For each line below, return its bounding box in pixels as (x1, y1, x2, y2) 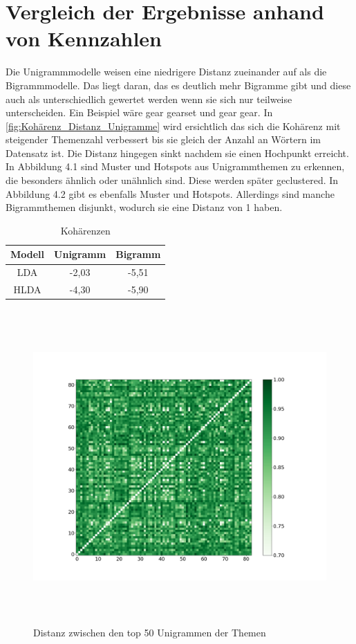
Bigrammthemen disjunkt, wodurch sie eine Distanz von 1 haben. (6, 200, 283, 214)
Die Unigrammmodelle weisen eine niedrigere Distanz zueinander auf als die (6, 64, 327, 79)
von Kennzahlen (6, 24, 162, 53)
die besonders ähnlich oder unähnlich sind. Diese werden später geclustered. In (6, 173, 339, 187)
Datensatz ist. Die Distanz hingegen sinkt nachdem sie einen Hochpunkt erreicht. (6, 145, 349, 160)
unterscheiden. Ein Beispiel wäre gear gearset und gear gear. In (6, 105, 273, 120)
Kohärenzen (60, 223, 111, 237)
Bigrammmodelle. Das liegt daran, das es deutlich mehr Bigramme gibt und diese (6, 77, 351, 92)
